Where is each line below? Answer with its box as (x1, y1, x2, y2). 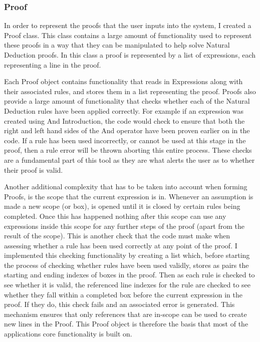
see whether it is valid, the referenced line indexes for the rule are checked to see (4, 279, 251, 290)
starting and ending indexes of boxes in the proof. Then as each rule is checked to (4, 269, 255, 280)
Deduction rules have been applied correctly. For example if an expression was (4, 105, 244, 116)
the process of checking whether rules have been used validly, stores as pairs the (4, 259, 249, 270)
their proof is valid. (4, 164, 63, 175)
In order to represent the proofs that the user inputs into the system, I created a (4, 20, 251, 31)
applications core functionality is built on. (4, 328, 132, 339)
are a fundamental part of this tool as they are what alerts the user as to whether (4, 154, 255, 165)
